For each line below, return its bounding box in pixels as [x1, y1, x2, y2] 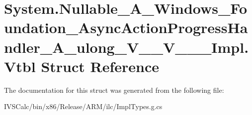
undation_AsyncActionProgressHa [4, 17, 248, 38]
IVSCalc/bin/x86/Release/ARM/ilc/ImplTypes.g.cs [4, 101, 163, 112]
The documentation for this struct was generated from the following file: [4, 84, 224, 95]
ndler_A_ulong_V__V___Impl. [4, 37, 249, 57]
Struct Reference [41, 56, 160, 76]
